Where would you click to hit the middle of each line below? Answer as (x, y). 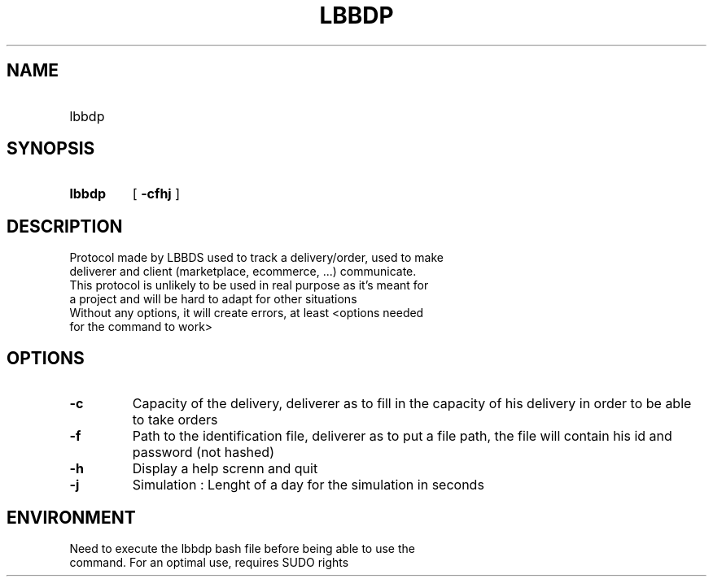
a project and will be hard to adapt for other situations (213, 299)
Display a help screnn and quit (225, 469)
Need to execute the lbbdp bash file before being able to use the (242, 548)
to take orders (175, 420)
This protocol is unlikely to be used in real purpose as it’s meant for (249, 285)
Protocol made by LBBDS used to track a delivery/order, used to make (256, 258)
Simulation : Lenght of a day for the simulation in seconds (308, 485)
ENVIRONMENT (71, 517)
